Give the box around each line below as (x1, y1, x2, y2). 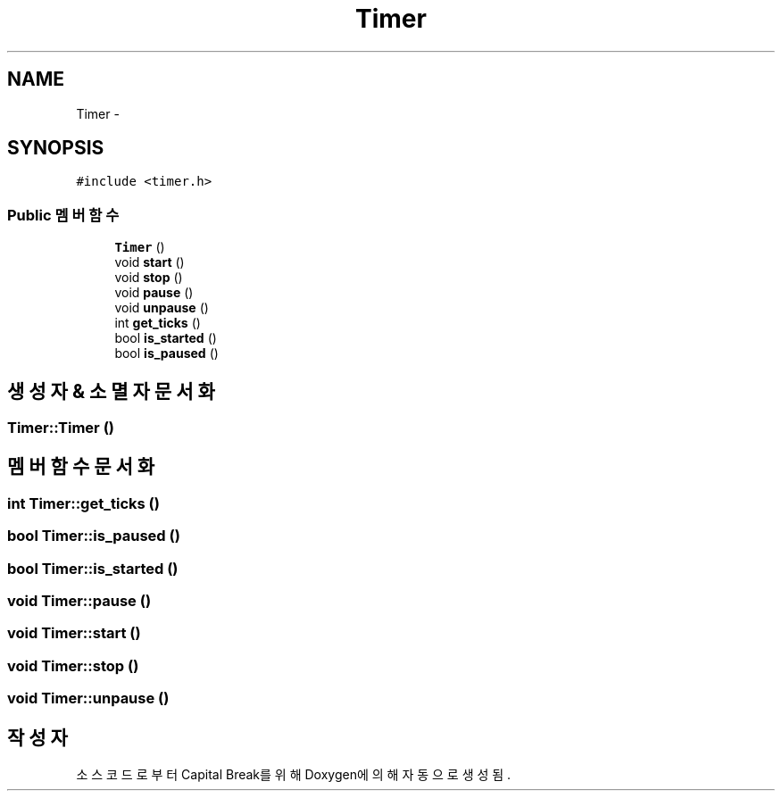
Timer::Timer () (7, 419, 114, 437)
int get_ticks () (114, 315, 201, 331)
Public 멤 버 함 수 (7, 205, 120, 224)
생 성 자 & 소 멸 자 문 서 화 (7, 379, 215, 403)
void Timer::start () (7, 624, 141, 643)
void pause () (114, 285, 194, 301)
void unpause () (114, 300, 209, 316)
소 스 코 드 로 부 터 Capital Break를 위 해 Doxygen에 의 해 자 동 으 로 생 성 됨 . (76, 766, 512, 782)
